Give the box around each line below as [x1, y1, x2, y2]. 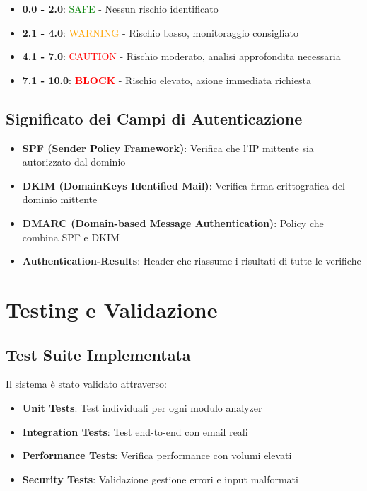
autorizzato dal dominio [22, 154, 126, 169]
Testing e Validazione [6, 294, 218, 323]
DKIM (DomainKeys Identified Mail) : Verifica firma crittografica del [22, 178, 345, 192]
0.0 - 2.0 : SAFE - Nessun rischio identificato [22, 1, 219, 16]
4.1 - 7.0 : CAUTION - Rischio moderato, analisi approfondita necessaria [22, 49, 341, 64]
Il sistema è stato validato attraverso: [6, 376, 167, 391]
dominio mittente [22, 192, 98, 207]
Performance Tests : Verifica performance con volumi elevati [22, 448, 292, 463]
